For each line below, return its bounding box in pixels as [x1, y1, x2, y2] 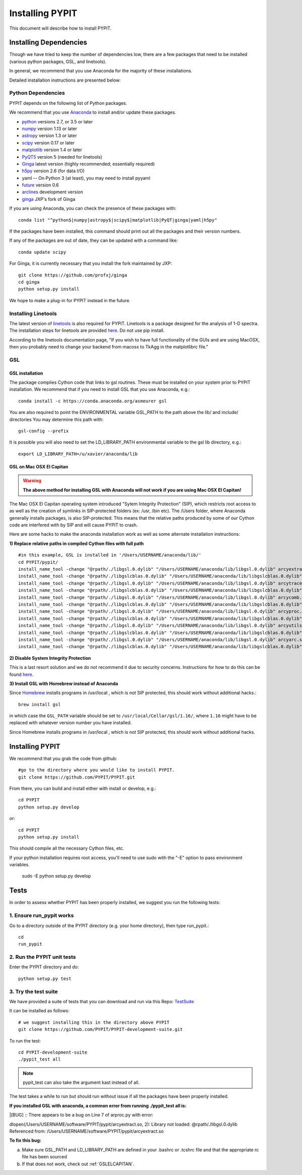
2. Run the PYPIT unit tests [9, 953, 76, 960]
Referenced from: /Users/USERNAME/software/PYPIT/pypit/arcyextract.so [9, 1128, 164, 1134]
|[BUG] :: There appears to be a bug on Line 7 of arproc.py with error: [9, 1112, 154, 1118]
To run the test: [9, 1038, 41, 1044]
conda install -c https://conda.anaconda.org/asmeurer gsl [18, 398, 167, 404]
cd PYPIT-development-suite [18, 1049, 88, 1055]
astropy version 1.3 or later [22, 132, 78, 139]
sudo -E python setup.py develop [22, 873, 91, 879]
